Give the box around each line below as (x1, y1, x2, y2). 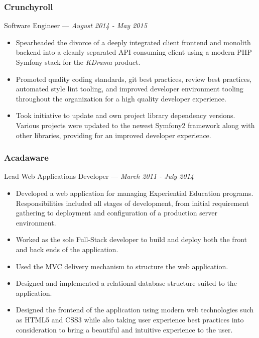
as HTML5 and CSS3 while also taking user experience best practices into (16, 314, 244, 324)
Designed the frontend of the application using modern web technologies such (16, 304, 254, 315)
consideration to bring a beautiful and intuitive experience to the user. (16, 324, 233, 334)
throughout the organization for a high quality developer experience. (16, 93, 226, 103)
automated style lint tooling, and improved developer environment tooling (16, 83, 243, 94)
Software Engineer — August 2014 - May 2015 (4, 20, 147, 31)
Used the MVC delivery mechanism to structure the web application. (16, 261, 228, 271)
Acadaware (4, 151, 49, 164)
